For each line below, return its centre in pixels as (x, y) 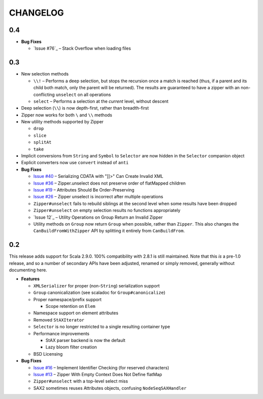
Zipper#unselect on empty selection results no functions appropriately (107, 210)
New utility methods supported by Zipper (62, 122)
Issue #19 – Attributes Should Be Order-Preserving (84, 190)
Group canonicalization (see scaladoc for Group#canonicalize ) (99, 293)
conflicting (44, 95)
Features (30, 279)
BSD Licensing (48, 354)
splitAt (43, 142)
